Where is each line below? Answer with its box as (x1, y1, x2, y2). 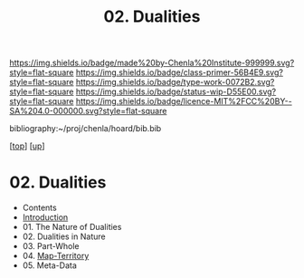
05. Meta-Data (22, 260, 77, 271)
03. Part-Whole (22, 241, 80, 252)
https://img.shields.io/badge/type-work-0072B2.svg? (75, 77, 275, 88)
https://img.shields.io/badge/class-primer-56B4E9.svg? (75, 67, 283, 78)
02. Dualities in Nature (22, 231, 106, 242)
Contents (22, 202, 57, 214)
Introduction (22, 212, 69, 223)
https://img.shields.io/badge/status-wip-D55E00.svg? (75, 86, 277, 97)
